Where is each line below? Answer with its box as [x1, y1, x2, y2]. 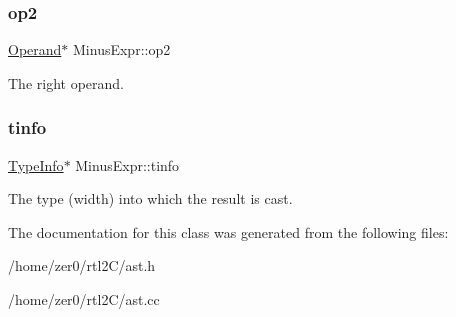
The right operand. [8, 72, 124, 93]
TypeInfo [8, 154, 64, 175]
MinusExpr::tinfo [75, 154, 180, 175]
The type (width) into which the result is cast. [8, 188, 293, 209]
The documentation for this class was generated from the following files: [8, 221, 449, 242]
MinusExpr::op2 [73, 39, 171, 60]
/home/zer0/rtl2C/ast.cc [8, 289, 160, 309]
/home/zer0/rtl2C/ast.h [8, 255, 156, 276]
